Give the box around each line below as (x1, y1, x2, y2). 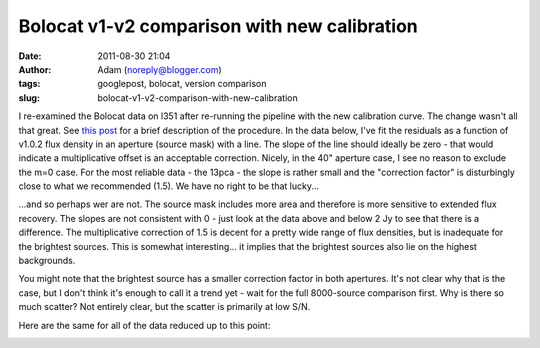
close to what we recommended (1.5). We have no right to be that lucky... (18, 180, 320, 192)
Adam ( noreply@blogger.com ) (97, 63, 222, 75)
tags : (18, 78, 41, 90)
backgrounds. (18, 255, 76, 267)
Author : (18, 63, 52, 75)
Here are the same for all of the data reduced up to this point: (18, 319, 271, 331)
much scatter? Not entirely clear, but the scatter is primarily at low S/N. (18, 301, 311, 313)
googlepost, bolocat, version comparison (97, 78, 267, 90)
